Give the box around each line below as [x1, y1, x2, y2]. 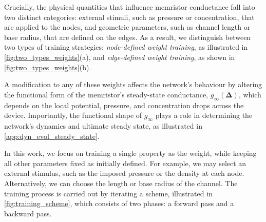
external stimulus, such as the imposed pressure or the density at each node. [4, 168, 244, 178]
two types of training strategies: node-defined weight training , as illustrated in [4, 42, 248, 52]
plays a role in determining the [155, 110, 253, 120]
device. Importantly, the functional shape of [4, 110, 142, 120]
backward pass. [4, 208, 52, 218]
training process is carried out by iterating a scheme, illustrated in [4, 188, 213, 198]
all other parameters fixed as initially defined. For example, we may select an [4, 157, 246, 168]
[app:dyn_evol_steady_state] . [4, 130, 100, 141]
